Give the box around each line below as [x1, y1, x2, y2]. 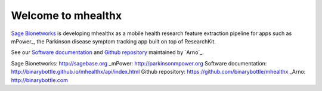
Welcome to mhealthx [11, 9, 122, 22]
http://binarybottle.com [11, 76, 69, 83]
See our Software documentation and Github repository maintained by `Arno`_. [11, 49, 204, 56]
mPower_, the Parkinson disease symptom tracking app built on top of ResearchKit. [11, 37, 216, 45]
